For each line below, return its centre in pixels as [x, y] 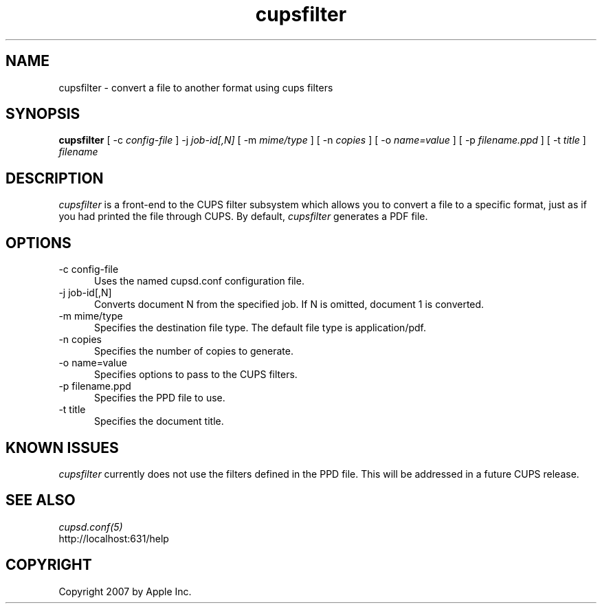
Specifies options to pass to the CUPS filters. [196, 375]
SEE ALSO [41, 500]
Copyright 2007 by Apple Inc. [125, 591]
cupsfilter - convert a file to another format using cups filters [196, 87]
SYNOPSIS [43, 114]
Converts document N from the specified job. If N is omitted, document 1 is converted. [289, 304]
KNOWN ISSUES [62, 447]
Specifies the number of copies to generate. [194, 351]
